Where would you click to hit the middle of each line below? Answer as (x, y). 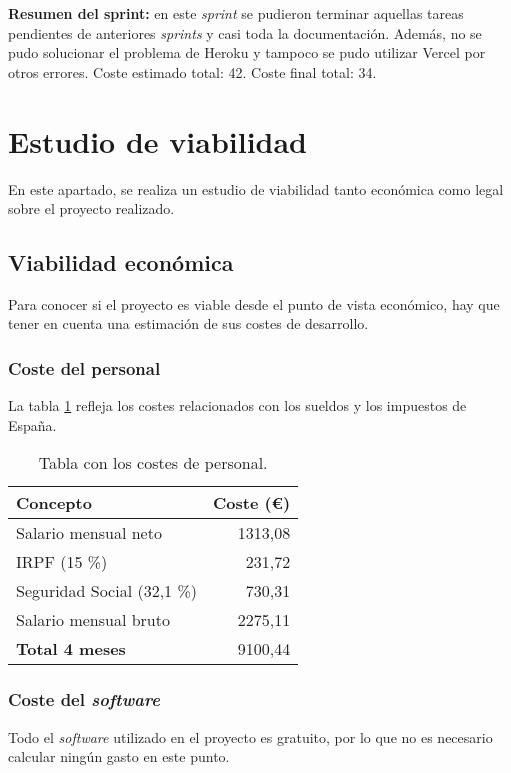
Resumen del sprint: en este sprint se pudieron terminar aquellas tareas (236, 13)
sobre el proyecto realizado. (91, 208)
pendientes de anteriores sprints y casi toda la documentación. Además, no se (245, 32)
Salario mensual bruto (93, 620)
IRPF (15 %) (62, 562)
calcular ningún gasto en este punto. (119, 756)
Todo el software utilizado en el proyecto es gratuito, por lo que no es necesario (250, 736)
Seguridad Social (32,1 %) (106, 591)
